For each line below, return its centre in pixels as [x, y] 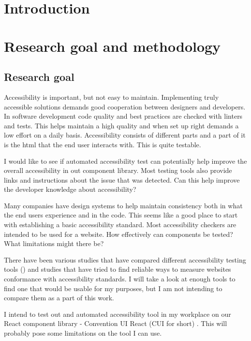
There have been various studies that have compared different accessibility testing [125, 259]
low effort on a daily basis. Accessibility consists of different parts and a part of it [125, 135]
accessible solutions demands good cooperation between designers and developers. [125, 106]
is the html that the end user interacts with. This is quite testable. [103, 144]
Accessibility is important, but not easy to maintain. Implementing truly [111, 97]
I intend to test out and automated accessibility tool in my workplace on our [118, 314]
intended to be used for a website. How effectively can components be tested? [118, 234]
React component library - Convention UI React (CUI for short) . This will [116, 323]
